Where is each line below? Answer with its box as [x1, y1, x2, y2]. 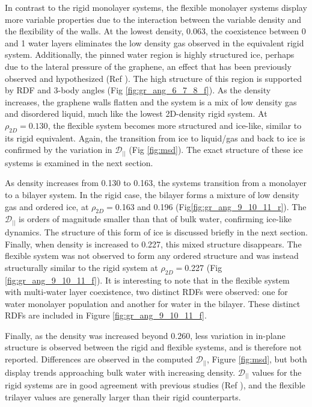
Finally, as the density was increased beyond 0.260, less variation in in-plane [5, 329, 286, 341]
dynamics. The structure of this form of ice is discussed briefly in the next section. [5, 225, 308, 238]
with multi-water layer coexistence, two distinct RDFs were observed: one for [5, 285, 288, 298]
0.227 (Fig [185, 261, 222, 273]
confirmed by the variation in [5, 143, 112, 156]
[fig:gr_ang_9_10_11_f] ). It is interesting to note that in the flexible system [5, 273, 290, 286]
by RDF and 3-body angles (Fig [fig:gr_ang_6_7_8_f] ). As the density [5, 84, 271, 96]
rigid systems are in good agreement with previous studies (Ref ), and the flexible [5, 379, 305, 391]
